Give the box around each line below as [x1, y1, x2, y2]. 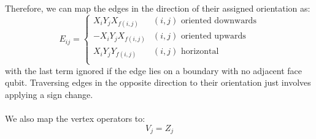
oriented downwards [180, 16, 256, 25]
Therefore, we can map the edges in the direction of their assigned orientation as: [5, 2, 310, 14]
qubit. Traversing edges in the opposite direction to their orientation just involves [5, 76, 311, 89]
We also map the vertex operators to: [5, 112, 145, 125]
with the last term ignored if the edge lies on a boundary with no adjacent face [5, 64, 303, 77]
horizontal [180, 47, 219, 56]
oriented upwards [180, 32, 246, 41]
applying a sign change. [5, 88, 93, 100]
